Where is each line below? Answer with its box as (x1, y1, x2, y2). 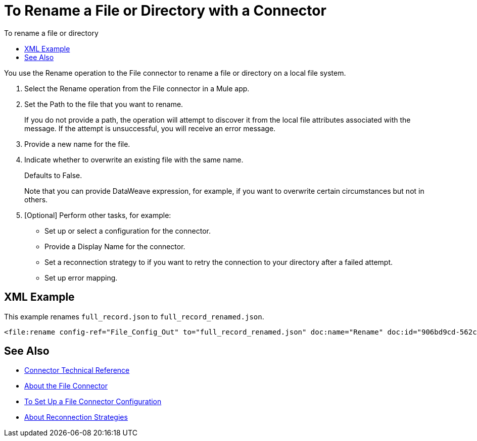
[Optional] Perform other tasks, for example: (24, 210, 171, 219)
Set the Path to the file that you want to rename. (24, 99, 183, 108)
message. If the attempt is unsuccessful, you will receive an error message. (24, 124, 276, 133)
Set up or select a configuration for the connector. (44, 226, 211, 235)
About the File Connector (24, 381, 108, 391)
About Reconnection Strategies (24, 413, 128, 422)
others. (24, 195, 48, 204)
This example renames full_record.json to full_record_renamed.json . (4, 312, 264, 321)
